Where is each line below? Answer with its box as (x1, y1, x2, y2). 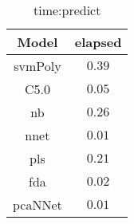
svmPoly (14, 57, 61, 75)
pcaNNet (13, 195, 62, 214)
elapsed (74, 33, 122, 51)
